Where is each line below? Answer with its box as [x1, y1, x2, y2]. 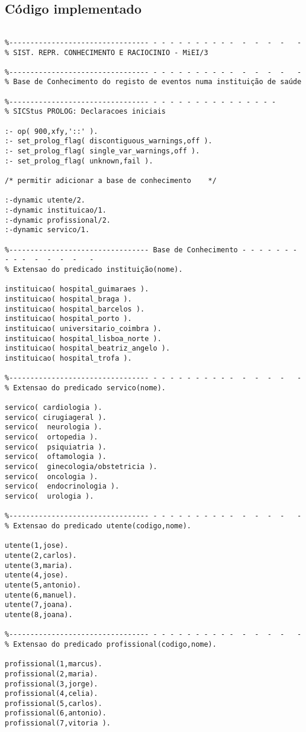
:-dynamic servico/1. [5, 226, 90, 235]
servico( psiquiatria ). [5, 442, 107, 451]
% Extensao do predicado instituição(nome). [5, 265, 183, 274]
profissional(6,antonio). [5, 709, 107, 718]
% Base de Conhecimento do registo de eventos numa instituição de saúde [5, 78, 302, 86]
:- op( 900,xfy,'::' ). [5, 127, 98, 136]
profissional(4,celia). [5, 689, 98, 698]
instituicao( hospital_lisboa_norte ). [5, 334, 162, 343]
